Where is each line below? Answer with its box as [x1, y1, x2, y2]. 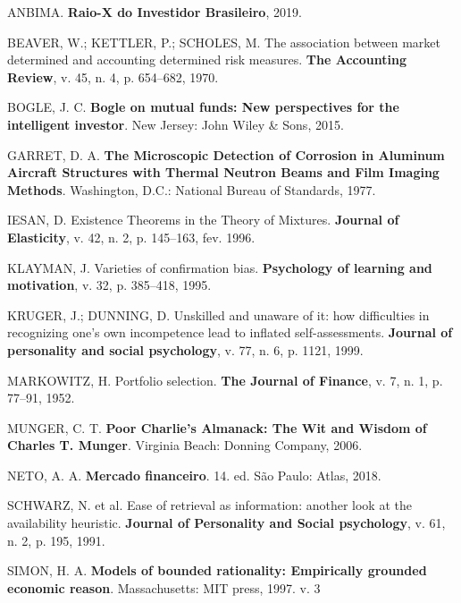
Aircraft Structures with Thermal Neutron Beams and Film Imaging [7, 163, 440, 182]
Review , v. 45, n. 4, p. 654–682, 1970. [7, 67, 219, 86]
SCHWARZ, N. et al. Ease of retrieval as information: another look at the [7, 496, 412, 514]
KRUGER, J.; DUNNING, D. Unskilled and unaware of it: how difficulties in [7, 305, 430, 324]
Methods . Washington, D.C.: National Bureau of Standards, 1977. [7, 180, 376, 199]
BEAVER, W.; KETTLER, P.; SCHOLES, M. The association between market [7, 32, 440, 51]
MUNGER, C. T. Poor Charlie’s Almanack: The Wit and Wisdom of [7, 418, 427, 437]
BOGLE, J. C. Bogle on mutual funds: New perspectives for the [7, 98, 399, 116]
